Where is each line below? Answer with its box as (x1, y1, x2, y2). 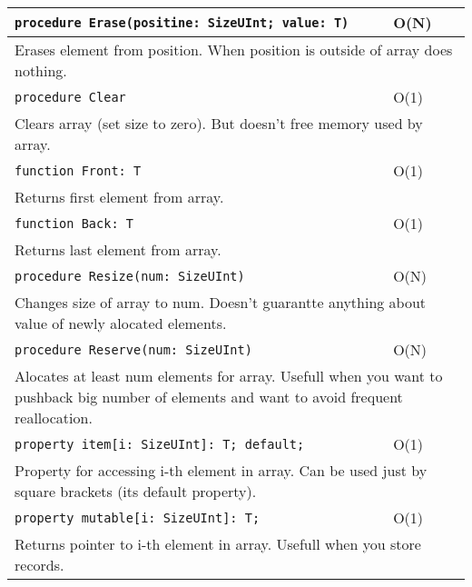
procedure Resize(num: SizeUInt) (15, 268, 245, 284)
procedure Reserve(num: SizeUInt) (15, 342, 252, 357)
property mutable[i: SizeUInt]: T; (15, 510, 261, 525)
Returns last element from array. (15, 239, 221, 260)
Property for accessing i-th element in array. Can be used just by (15, 460, 428, 481)
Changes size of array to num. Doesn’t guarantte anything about (15, 292, 427, 313)
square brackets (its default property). (15, 481, 257, 502)
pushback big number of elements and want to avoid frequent (15, 386, 403, 407)
